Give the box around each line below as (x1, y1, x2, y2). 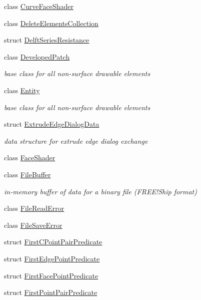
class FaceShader (4, 152, 55, 163)
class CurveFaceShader (4, 1, 73, 11)
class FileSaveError (4, 219, 62, 230)
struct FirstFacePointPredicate (4, 270, 98, 280)
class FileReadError (4, 203, 64, 213)
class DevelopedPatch (4, 51, 70, 62)
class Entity (4, 85, 40, 95)
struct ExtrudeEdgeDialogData (4, 119, 99, 129)
